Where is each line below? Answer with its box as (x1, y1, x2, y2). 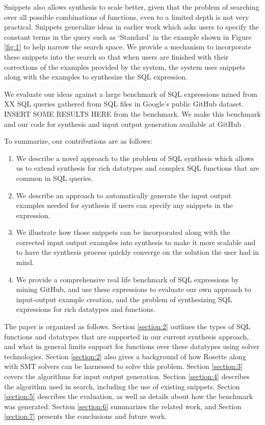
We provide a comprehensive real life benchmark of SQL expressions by (16, 274, 239, 284)
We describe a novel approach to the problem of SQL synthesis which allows (16, 152, 254, 163)
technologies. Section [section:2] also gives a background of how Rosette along (4, 351, 246, 361)
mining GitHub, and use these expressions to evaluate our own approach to (16, 284, 251, 295)
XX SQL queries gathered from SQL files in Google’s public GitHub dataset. (4, 98, 244, 109)
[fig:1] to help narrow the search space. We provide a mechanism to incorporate (4, 41, 252, 52)
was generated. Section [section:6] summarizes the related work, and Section (4, 401, 242, 411)
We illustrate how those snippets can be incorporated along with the (16, 227, 230, 237)
